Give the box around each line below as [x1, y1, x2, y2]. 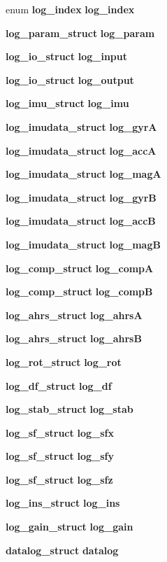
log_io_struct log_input [6, 49, 127, 64]
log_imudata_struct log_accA [6, 143, 157, 157]
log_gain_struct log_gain [6, 519, 133, 534]
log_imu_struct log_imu [6, 96, 129, 111]
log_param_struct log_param [6, 25, 155, 40]
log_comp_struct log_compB [6, 284, 153, 299]
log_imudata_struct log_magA [6, 167, 161, 181]
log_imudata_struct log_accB [6, 213, 156, 228]
